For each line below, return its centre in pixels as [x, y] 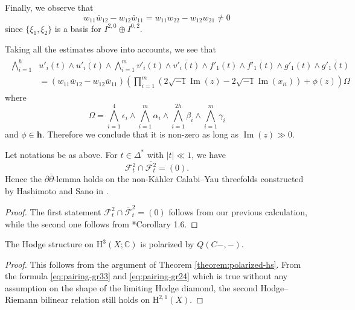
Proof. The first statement [53, 211]
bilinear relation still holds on [95, 299]
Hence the [24, 179]
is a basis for [78, 28]
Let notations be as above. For [61, 154]
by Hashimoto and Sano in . [57, 190]
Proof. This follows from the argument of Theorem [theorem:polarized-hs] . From [153, 264]
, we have [209, 154]
